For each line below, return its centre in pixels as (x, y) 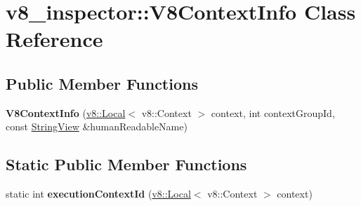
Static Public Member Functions (126, 164)
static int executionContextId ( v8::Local (98, 194)
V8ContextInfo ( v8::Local (66, 112)
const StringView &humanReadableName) (97, 126)
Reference (54, 39)
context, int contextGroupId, (273, 112)
